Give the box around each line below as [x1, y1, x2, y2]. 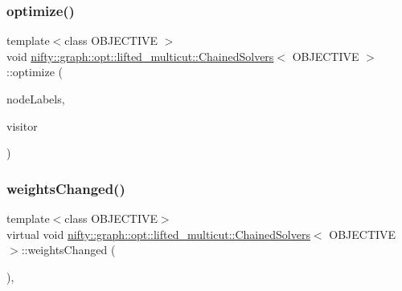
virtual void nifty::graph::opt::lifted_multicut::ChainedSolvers [6, 225, 310, 242]
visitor [6, 117, 38, 134]
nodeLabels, [6, 91, 65, 107]
